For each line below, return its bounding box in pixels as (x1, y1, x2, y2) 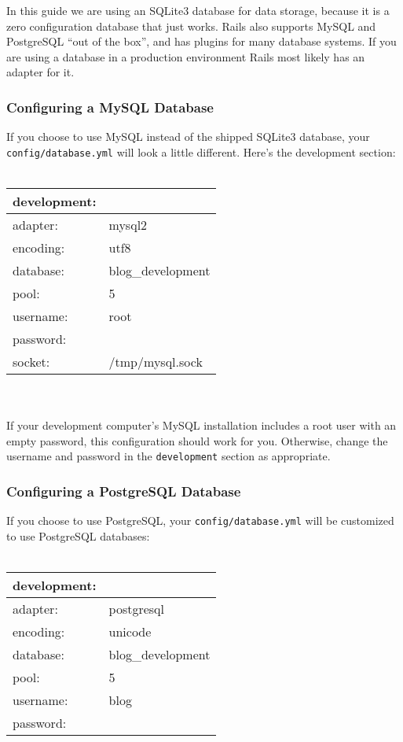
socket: (13, 353, 50, 371)
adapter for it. (6, 64, 75, 80)
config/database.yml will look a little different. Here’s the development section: (6, 143, 396, 160)
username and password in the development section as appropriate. (6, 448, 331, 464)
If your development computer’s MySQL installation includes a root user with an (6, 417, 397, 434)
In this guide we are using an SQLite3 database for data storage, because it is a (6, 2, 390, 18)
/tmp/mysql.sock (108, 353, 203, 371)
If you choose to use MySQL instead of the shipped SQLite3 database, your (6, 128, 370, 145)
